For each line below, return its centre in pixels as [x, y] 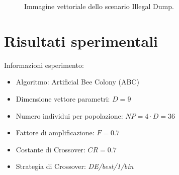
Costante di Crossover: [51, 149]
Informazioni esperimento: [44, 65]
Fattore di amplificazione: [55, 133]
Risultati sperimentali [81, 40]
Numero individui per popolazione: [69, 115]
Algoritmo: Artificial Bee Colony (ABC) [77, 82]
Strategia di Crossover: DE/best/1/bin [75, 166]
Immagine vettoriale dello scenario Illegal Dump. [99, 6]
